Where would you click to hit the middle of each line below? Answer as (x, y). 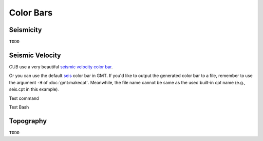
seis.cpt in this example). (34, 89)
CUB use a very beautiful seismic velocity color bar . (61, 67)
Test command (24, 98)
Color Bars (31, 13)
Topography (28, 121)
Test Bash (19, 107)
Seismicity (26, 30)
